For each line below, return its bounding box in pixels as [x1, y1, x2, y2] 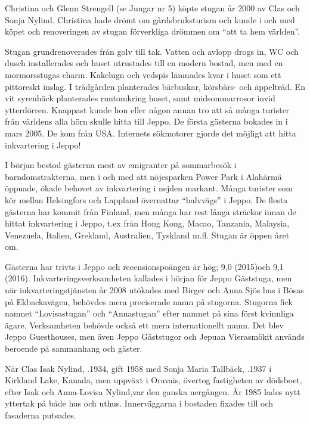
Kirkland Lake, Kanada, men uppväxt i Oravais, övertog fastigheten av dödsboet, [5, 374, 302, 386]
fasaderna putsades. [5, 409, 76, 421]
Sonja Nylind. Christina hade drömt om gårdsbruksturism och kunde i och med [5, 13, 295, 26]
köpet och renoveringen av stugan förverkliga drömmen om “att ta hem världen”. [5, 25, 300, 38]
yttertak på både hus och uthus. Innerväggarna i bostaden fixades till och [5, 397, 274, 410]
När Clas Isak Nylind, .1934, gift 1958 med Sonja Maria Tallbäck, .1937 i [5, 362, 272, 374]
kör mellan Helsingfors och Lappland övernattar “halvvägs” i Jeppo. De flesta [5, 193, 288, 206]
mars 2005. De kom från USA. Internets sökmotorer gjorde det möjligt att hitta [5, 126, 296, 139]
